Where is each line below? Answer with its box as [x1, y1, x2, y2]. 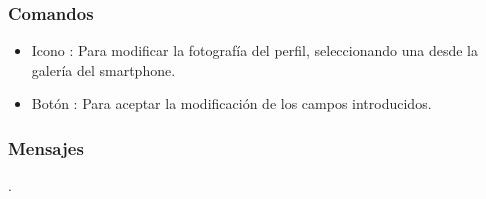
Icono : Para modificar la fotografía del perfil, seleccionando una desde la [31, 40, 478, 61]
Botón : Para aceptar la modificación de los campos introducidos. [31, 93, 432, 114]
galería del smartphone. [31, 59, 176, 80]
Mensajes [8, 135, 84, 160]
